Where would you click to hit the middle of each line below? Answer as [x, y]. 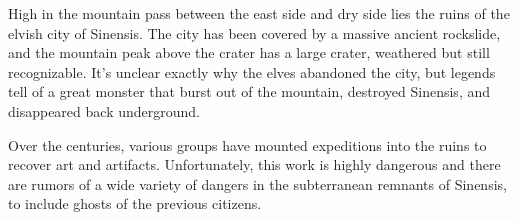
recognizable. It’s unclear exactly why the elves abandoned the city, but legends [252, 71]
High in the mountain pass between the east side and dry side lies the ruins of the [259, 13]
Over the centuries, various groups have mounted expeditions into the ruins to [247, 144]
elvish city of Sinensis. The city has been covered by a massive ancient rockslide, [254, 32]
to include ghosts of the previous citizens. [135, 203]
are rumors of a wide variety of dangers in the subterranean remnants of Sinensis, [257, 183]
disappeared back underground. [104, 110]
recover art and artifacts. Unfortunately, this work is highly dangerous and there [254, 164]
